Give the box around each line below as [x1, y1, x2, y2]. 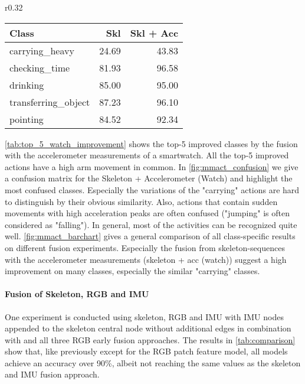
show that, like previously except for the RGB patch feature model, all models [5, 345, 288, 357]
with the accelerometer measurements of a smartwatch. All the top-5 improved [5, 149, 289, 161]
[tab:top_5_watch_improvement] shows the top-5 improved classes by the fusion [5, 137, 298, 149]
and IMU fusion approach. [5, 368, 100, 380]
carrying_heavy [9, 43, 74, 57]
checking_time [9, 60, 70, 74]
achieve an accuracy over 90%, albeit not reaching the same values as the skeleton [5, 356, 301, 369]
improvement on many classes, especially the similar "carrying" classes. [5, 265, 260, 277]
